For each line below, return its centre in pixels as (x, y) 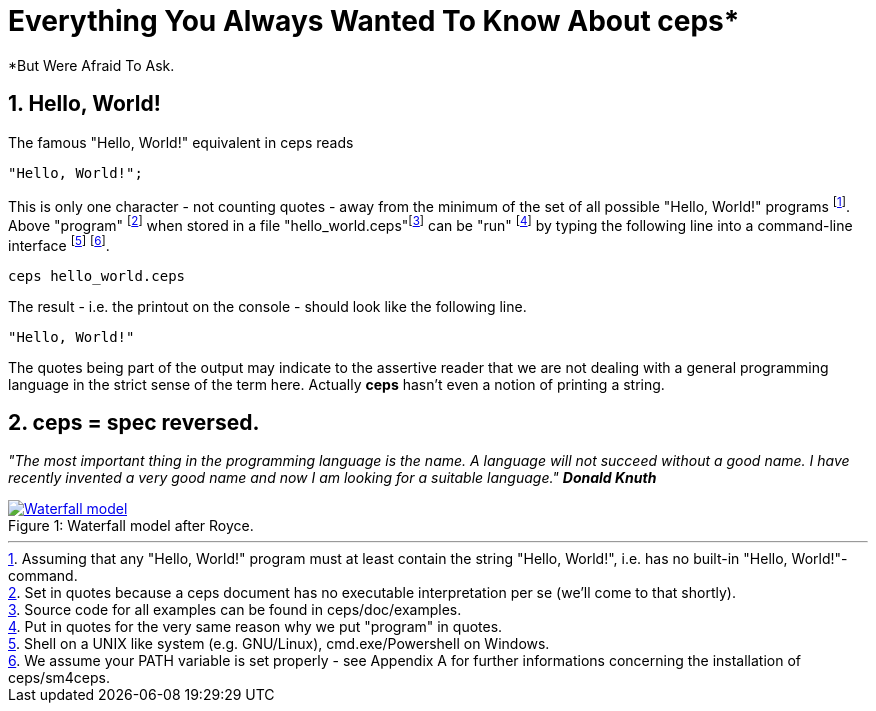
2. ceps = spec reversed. (134, 422)
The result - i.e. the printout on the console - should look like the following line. (267, 306)
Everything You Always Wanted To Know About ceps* (374, 21)
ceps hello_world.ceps (97, 275)
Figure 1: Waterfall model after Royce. (131, 526)
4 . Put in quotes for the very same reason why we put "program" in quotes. (255, 627)
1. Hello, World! (84, 104)
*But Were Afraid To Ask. (91, 65)
